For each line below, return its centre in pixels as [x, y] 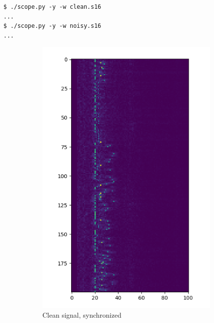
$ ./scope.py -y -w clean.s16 [52, 7]
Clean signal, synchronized [82, 315]
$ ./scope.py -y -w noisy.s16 [52, 26]
